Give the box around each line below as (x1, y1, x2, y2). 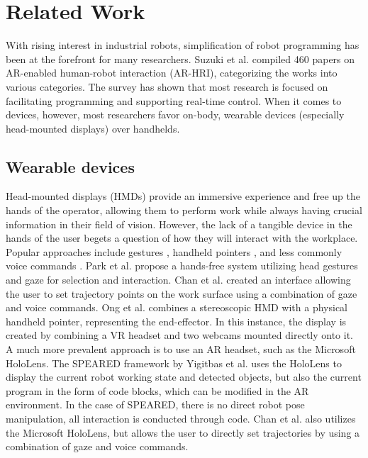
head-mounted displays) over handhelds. (6, 121, 180, 135)
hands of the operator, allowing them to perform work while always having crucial (6, 203, 362, 218)
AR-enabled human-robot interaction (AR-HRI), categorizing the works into (6, 65, 338, 80)
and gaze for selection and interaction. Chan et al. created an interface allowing (6, 272, 351, 287)
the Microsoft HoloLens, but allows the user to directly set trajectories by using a (6, 425, 360, 440)
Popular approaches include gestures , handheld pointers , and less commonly (6, 244, 342, 259)
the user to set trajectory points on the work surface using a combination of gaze (6, 286, 357, 301)
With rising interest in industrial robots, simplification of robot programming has (6, 38, 359, 52)
